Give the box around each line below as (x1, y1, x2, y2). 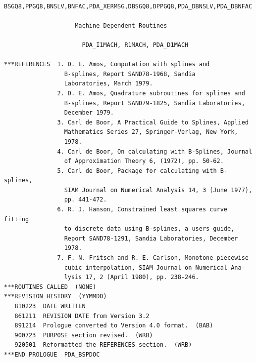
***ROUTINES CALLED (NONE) (4, 283, 97, 290)
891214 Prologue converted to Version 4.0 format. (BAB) (14, 322, 213, 329)
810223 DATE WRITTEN (14, 303, 86, 310)
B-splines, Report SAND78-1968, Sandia (64, 70, 196, 78)
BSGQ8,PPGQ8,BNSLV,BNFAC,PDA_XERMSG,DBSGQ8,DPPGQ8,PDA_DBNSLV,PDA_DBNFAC (4, 2, 253, 10)
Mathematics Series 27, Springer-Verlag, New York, (64, 128, 238, 136)
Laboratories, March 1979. (64, 80, 153, 87)
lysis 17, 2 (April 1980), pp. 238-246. (64, 274, 199, 281)
